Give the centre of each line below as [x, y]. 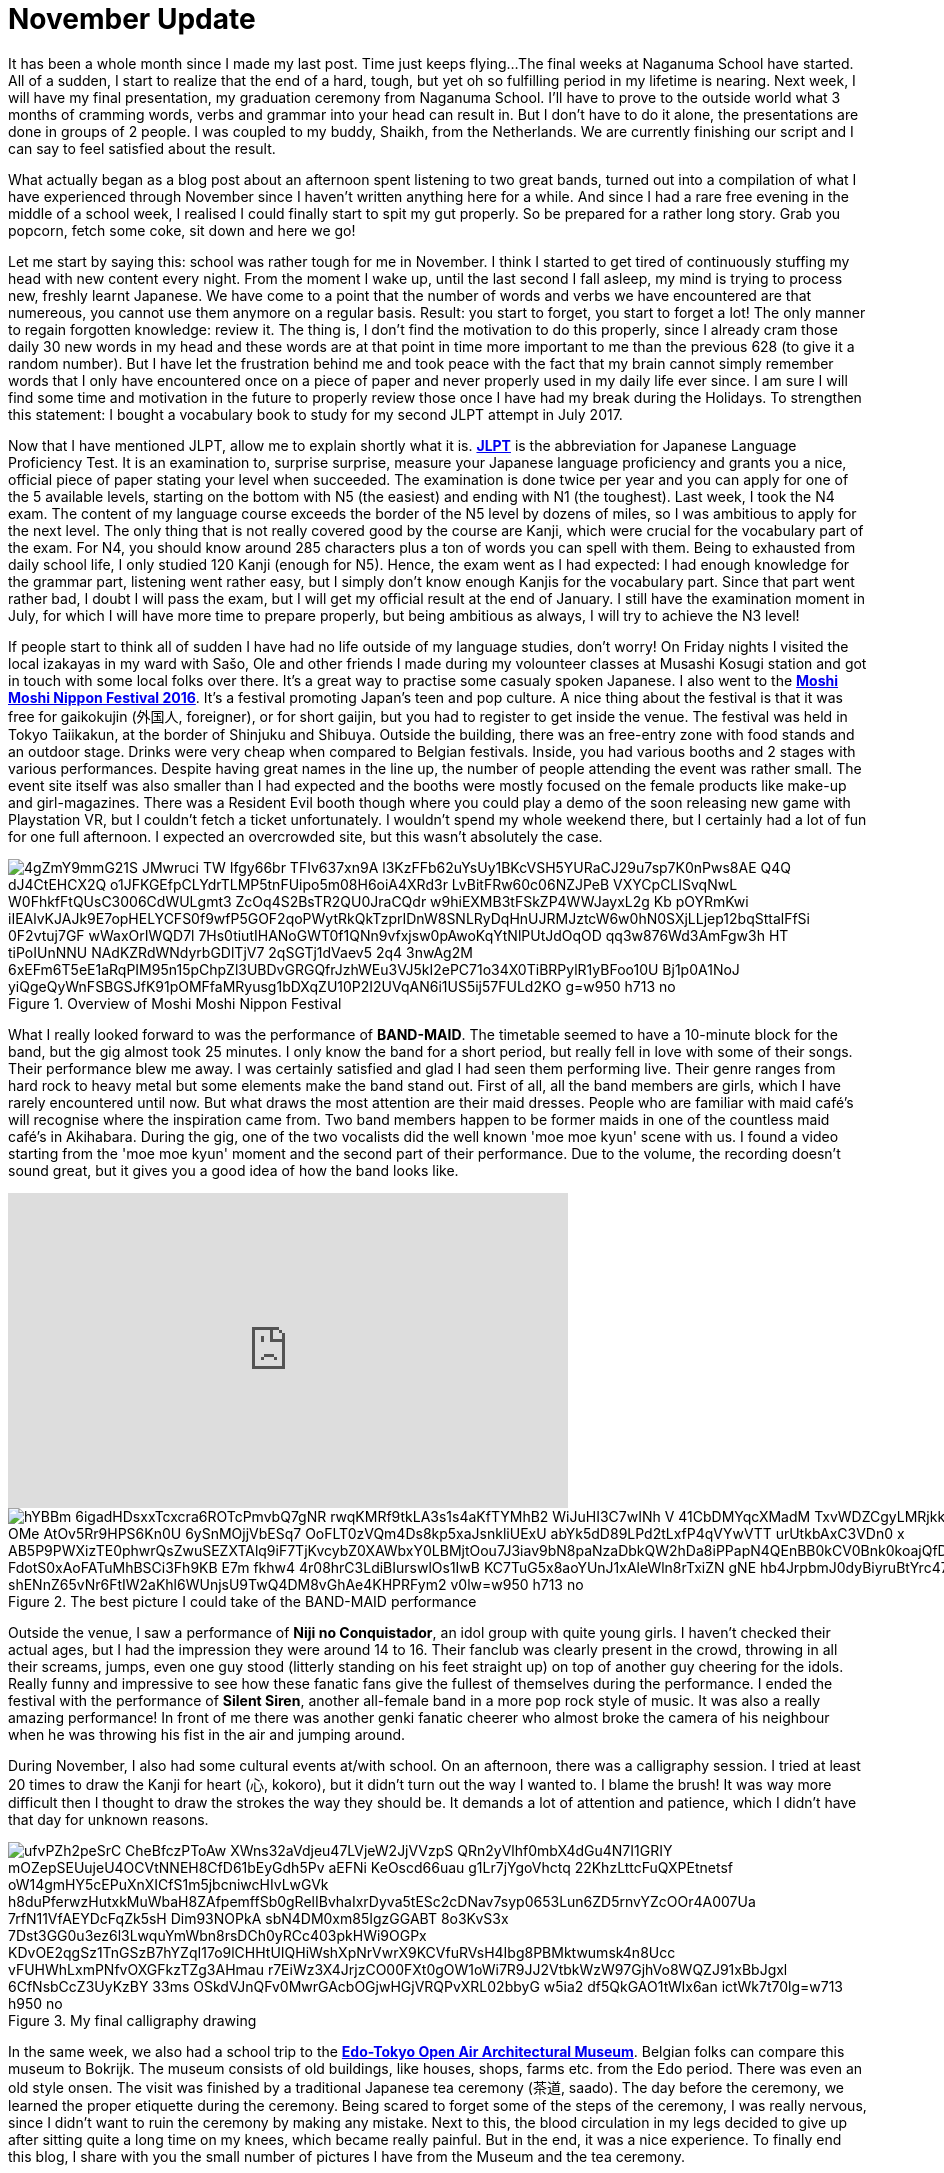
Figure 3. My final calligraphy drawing [132, 2020]
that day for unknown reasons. [108, 1819]
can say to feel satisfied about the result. [142, 148]
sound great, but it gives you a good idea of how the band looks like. [233, 1170]
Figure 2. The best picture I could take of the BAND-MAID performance [242, 1601]
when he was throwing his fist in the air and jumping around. [207, 1734]
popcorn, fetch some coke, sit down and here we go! [182, 230]
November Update [132, 19]
